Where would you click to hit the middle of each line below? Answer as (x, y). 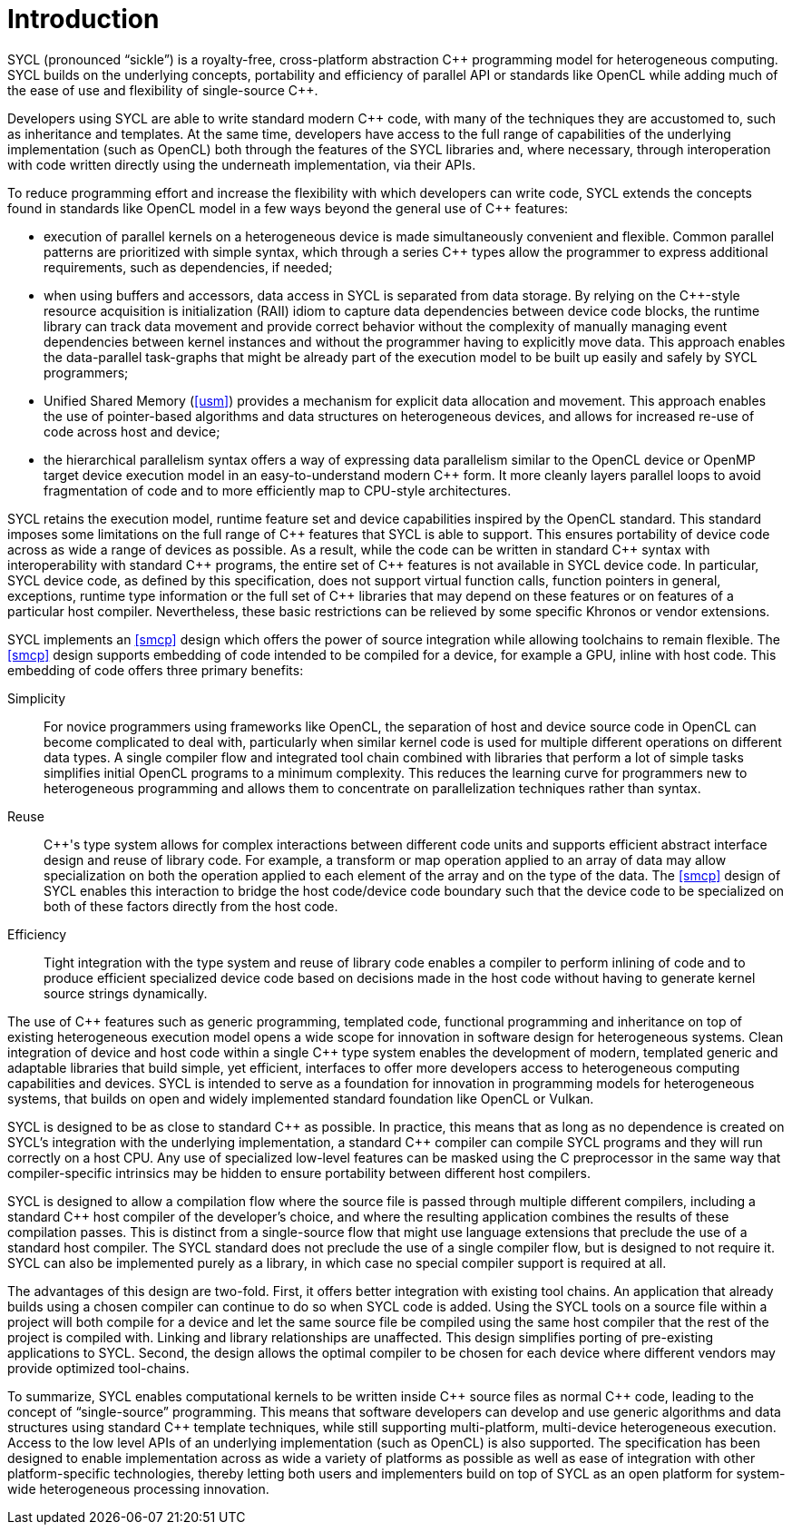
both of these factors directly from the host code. (191, 906)
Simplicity (37, 698)
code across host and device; (132, 431)
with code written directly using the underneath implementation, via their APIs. (242, 164)
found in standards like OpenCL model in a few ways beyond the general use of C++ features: (288, 208)
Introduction (83, 19)
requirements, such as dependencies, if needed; (188, 267)
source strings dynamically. (126, 993)
